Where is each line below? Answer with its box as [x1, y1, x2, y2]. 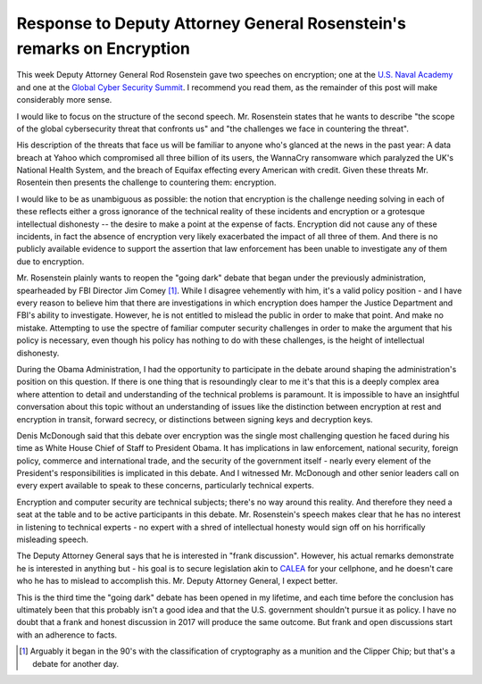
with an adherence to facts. [16, 630, 118, 640]
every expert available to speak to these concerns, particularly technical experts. [16, 480, 314, 491]
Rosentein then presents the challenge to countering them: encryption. [16, 177, 277, 188]
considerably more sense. [16, 95, 112, 105]
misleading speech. [16, 534, 88, 545]
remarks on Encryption [16, 38, 191, 58]
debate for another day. [32, 658, 120, 669]
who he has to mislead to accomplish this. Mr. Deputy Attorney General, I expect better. [16, 576, 338, 587]
